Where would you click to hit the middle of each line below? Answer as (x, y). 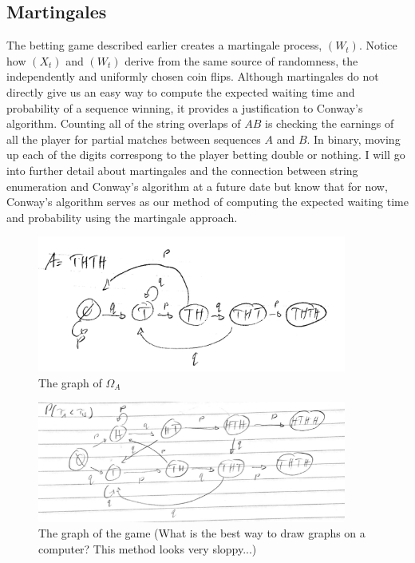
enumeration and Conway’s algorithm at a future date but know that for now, (197, 186)
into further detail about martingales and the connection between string (182, 170)
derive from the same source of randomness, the (241, 60)
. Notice (378, 45)
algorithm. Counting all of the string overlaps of (124, 123)
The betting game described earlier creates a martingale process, (164, 45)
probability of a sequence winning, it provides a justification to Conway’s (185, 107)
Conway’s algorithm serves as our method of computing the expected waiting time (207, 202)
